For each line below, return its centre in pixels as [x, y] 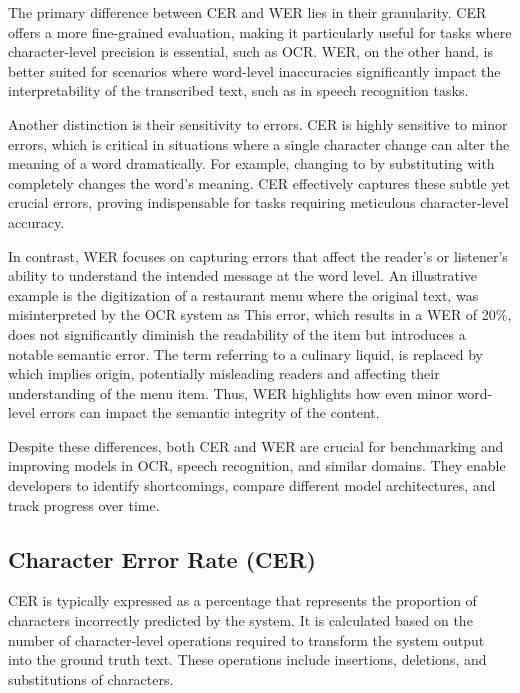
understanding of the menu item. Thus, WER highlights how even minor [230, 392]
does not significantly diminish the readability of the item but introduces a [237, 333]
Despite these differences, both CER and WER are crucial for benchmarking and [256, 445]
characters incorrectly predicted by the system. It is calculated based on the [240, 620]
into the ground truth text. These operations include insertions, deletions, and [247, 659]
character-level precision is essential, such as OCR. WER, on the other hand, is [251, 51]
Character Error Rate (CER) [162, 558]
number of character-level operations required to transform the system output [246, 639]
